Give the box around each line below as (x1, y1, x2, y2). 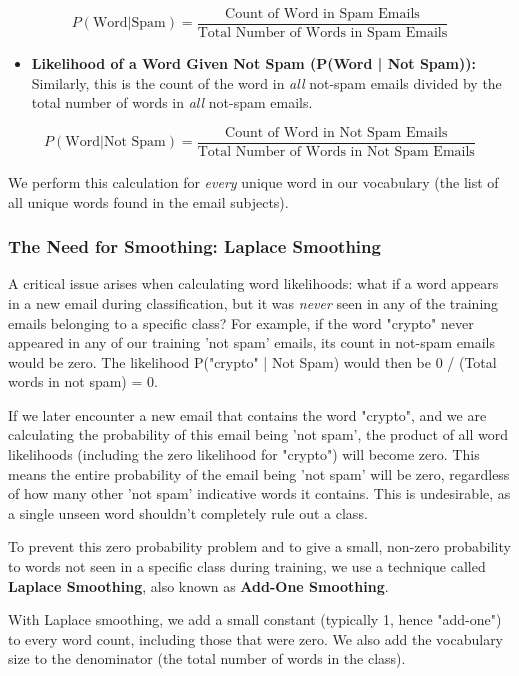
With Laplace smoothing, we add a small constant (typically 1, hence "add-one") (8, 609, 502, 630)
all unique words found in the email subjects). (8, 191, 289, 212)
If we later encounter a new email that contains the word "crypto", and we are (8, 404, 487, 425)
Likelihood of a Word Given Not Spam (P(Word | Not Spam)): (31, 53, 477, 74)
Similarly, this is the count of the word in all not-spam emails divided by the (31, 72, 502, 93)
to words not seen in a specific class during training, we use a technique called (8, 556, 486, 577)
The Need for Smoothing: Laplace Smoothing (8, 234, 381, 259)
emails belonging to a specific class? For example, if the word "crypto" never (8, 312, 474, 333)
